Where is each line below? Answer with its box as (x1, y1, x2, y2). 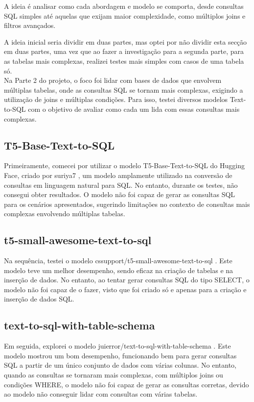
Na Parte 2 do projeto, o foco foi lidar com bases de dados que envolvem (4, 75, 222, 85)
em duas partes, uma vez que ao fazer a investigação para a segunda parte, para (4, 46, 244, 56)
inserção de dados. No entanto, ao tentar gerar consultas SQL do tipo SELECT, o (4, 275, 250, 285)
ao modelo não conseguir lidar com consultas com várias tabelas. (4, 389, 198, 399)
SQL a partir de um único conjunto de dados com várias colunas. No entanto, (4, 360, 236, 370)
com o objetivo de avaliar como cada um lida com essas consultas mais (28, 103, 240, 114)
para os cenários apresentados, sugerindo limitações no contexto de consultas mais (4, 199, 250, 209)
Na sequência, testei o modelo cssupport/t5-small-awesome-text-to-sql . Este (4, 255, 232, 266)
